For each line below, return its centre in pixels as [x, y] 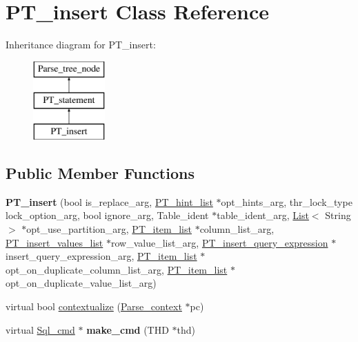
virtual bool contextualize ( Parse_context [94, 306]
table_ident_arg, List [263, 215]
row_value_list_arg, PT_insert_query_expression [219, 242]
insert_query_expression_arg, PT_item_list [101, 256]
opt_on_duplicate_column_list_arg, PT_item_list [117, 269]
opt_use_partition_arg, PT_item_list [109, 229]
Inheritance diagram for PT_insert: [81, 45]
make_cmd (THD [128, 329]
